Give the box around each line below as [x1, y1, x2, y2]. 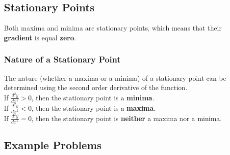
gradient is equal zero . [4, 32, 76, 42]
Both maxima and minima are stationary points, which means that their [4, 23, 222, 33]
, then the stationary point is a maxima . [31, 102, 156, 113]
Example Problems [4, 137, 102, 153]
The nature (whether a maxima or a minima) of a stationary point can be [4, 72, 226, 83]
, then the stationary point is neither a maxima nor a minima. [31, 113, 222, 123]
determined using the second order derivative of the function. [4, 82, 188, 93]
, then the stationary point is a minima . [31, 92, 154, 102]
